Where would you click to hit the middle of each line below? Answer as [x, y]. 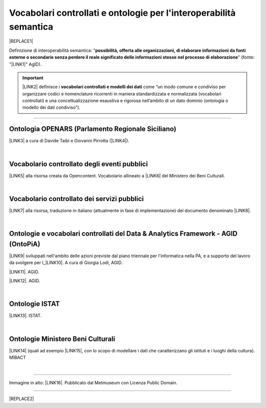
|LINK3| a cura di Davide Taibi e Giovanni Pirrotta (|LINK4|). [69, 141]
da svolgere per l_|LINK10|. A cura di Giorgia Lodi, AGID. [66, 263]
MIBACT [18, 358]
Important [33, 78]
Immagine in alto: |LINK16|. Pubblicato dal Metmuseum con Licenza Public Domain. [93, 382]
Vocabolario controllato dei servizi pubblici [76, 199]
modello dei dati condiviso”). [51, 107]
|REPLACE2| [21, 399]
